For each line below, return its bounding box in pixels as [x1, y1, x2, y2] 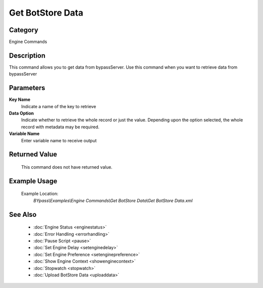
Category [9, 26, 38, 34]
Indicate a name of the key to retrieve [21, 103, 96, 109]
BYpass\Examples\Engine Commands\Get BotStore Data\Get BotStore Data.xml [33, 197, 193, 203]
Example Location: [21, 191, 58, 197]
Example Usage [9, 177, 57, 185]
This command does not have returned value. [21, 164, 113, 170]
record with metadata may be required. [21, 124, 100, 130]
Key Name [9, 96, 31, 102]
